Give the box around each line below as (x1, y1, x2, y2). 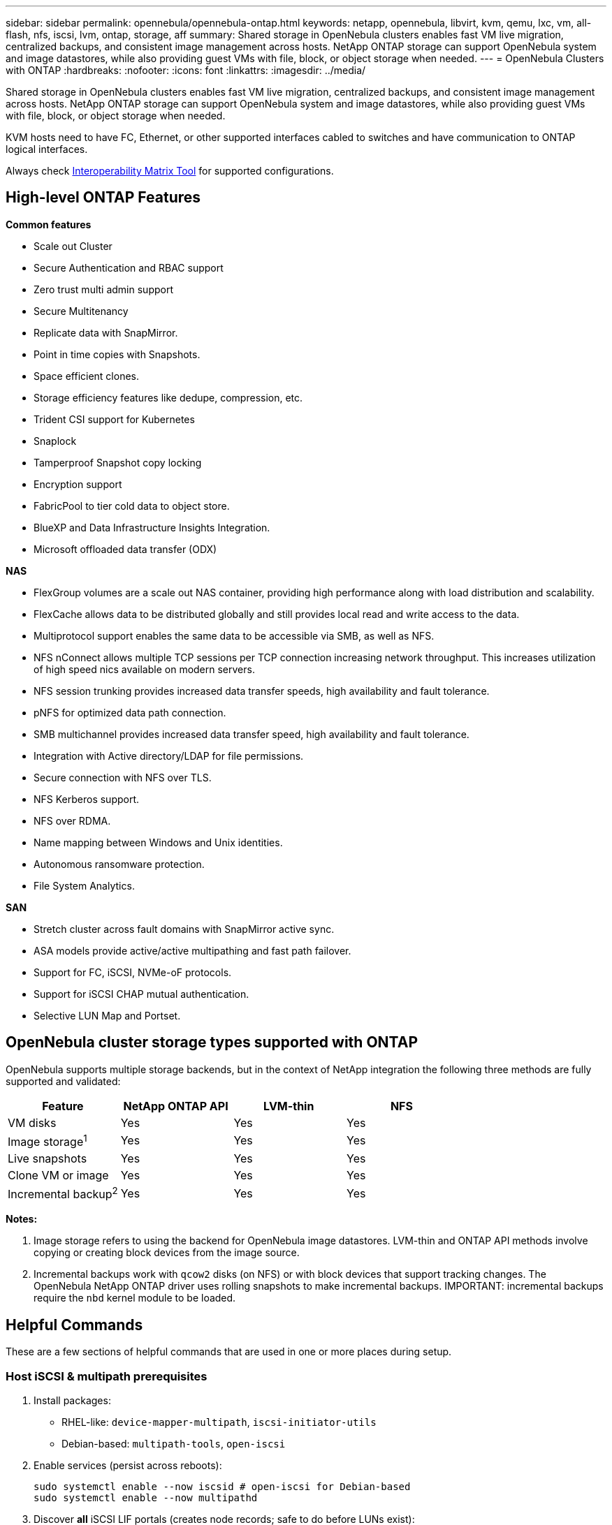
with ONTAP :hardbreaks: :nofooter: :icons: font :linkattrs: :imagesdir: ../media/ (6, 64, 366, 76)
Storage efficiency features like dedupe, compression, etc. (34, 391, 303, 404)
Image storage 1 (8, 1132, 87, 1149)
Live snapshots (8, 1151, 87, 1166)
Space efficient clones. (34, 369, 139, 382)
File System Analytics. (34, 879, 135, 892)
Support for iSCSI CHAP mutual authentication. (34, 987, 249, 1000)
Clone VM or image (8, 1168, 109, 1183)
